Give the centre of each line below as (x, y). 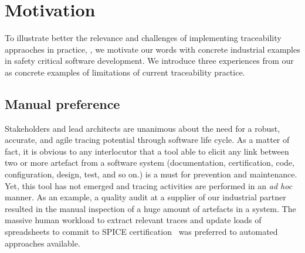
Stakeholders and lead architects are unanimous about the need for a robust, (143, 128)
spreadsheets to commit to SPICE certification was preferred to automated (141, 232)
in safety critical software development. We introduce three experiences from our (149, 61)
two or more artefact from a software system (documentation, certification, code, (150, 163)
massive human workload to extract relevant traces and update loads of (133, 220)
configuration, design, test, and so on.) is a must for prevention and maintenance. (151, 174)
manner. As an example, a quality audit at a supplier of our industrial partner (145, 197)
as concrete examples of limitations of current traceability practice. (125, 72)
